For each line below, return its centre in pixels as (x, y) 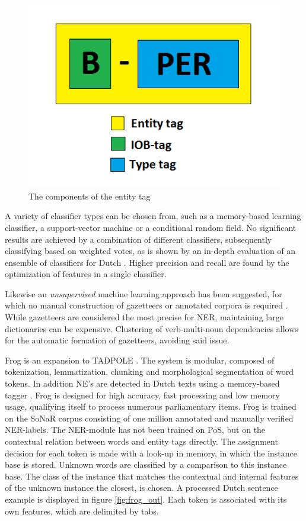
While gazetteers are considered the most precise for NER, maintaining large (144, 317)
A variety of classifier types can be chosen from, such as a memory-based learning (153, 216)
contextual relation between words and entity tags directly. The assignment (141, 441)
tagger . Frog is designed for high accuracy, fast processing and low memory (142, 395)
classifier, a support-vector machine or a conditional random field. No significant (151, 227)
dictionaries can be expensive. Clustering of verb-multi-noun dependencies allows (152, 328)
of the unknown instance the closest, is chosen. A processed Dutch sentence (141, 488)
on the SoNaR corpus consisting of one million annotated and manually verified (149, 418)
